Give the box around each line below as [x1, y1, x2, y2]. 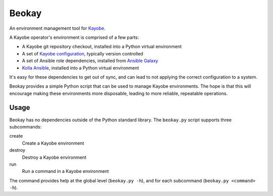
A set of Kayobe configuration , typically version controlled [22, 50, 144, 56]
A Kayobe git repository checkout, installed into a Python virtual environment [22, 43, 182, 50]
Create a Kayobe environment [22, 140, 84, 146]
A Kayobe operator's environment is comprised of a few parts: [9, 34, 139, 40]
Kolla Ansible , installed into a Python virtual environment [22, 64, 139, 71]
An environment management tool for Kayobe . [9, 25, 106, 31]
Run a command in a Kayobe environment [22, 168, 109, 174]
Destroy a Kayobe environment [22, 154, 87, 160]
